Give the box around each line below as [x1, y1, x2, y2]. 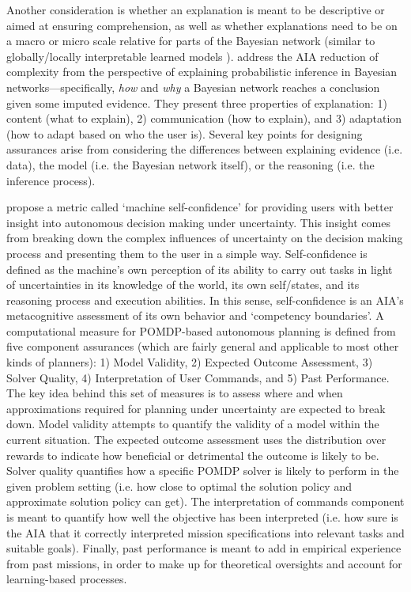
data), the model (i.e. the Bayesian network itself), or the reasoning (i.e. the [6, 156, 375, 173]
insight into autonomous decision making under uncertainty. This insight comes [6, 214, 390, 230]
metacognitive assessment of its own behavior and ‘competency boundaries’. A [6, 307, 384, 324]
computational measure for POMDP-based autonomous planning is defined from [6, 322, 396, 339]
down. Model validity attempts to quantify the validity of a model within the [6, 416, 379, 432]
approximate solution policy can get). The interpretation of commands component [6, 493, 405, 510]
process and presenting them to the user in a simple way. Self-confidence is [6, 245, 368, 261]
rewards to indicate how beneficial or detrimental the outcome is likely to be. [6, 446, 379, 463]
